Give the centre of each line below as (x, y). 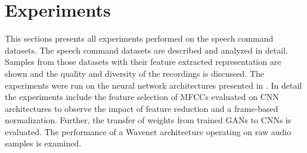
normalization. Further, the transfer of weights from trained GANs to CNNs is (148, 120)
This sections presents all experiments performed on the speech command (139, 38)
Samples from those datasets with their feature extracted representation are (143, 62)
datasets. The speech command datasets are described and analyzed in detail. (146, 50)
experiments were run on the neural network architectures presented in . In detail (153, 85)
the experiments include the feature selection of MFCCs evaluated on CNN (142, 97)
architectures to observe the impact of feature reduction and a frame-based (142, 108)
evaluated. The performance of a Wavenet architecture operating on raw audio (148, 131)
